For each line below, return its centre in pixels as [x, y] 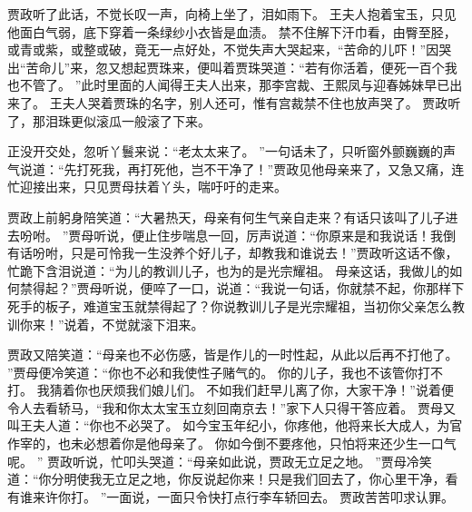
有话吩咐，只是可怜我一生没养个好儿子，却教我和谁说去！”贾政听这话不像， [233, 253]
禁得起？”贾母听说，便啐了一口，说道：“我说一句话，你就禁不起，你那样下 [242, 288]
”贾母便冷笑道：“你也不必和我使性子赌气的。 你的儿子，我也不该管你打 [219, 372]
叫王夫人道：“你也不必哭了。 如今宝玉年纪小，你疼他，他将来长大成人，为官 [235, 425]
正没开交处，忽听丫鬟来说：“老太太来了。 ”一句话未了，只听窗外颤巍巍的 [225, 151]
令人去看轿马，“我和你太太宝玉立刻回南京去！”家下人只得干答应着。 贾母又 [231, 407]
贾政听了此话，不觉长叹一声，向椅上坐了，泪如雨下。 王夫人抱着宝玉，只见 [232, 14]
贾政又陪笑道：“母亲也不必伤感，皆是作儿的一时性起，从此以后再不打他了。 [233, 354]
